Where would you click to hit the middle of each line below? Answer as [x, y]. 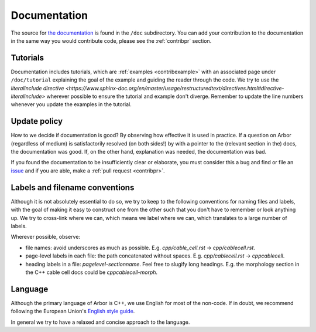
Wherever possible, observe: [46, 237]
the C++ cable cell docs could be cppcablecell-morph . [92, 272]
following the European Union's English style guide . [73, 311]
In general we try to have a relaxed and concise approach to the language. [100, 322]
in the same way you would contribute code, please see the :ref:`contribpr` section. [111, 40]
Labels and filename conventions [73, 187]
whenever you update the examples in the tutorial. [71, 104]
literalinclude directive [37, 88]
